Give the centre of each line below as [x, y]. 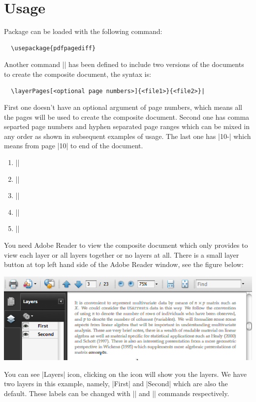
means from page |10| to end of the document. [74, 146]
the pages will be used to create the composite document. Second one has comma [127, 117]
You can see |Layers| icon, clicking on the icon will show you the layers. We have [125, 374]
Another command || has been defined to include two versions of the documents [124, 64]
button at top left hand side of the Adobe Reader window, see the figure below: [124, 264]
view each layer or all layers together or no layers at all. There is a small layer [122, 254]
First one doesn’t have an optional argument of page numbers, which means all [123, 107]
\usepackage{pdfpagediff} [53, 48]
